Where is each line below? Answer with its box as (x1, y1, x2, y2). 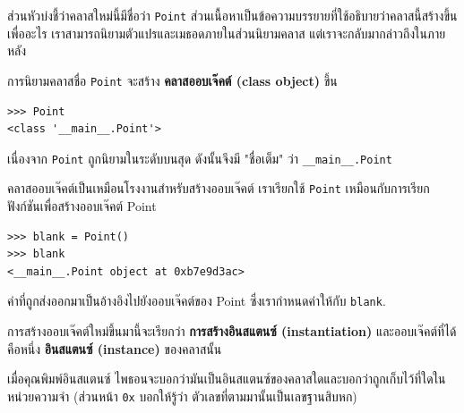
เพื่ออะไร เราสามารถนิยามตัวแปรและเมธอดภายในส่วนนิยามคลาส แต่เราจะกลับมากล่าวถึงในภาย (7, 23, 446, 42)
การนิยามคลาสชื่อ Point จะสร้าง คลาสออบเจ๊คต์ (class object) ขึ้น (7, 71, 338, 89)
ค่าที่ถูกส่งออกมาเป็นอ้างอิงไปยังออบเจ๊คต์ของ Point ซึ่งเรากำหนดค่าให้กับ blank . (7, 291, 386, 310)
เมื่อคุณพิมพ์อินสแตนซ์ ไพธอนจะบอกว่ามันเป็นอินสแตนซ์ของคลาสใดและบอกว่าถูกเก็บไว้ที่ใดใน (7, 369, 446, 388)
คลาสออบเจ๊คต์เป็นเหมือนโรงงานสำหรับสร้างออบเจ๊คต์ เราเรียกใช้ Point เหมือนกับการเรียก (7, 179, 430, 198)
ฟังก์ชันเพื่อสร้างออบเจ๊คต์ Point (7, 197, 157, 215)
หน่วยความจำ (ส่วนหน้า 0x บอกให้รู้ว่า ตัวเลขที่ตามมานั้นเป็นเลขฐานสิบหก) (7, 386, 357, 405)
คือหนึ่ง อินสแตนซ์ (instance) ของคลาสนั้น (7, 339, 222, 358)
